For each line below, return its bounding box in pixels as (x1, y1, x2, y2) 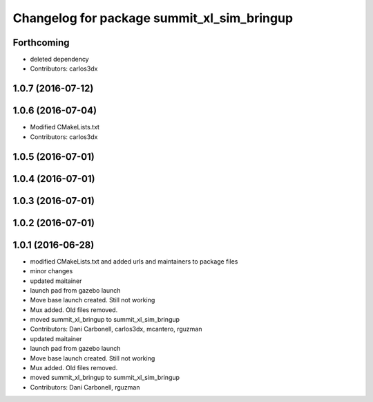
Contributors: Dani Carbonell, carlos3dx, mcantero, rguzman (30, 325, 202, 334)
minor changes (30, 267, 73, 275)
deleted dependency (30, 55, 89, 64)
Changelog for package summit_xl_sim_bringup (12, 10, 294, 26)
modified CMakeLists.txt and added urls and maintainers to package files (30, 257, 238, 266)
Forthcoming (12, 37, 70, 48)
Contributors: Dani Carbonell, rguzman (30, 383, 140, 391)
